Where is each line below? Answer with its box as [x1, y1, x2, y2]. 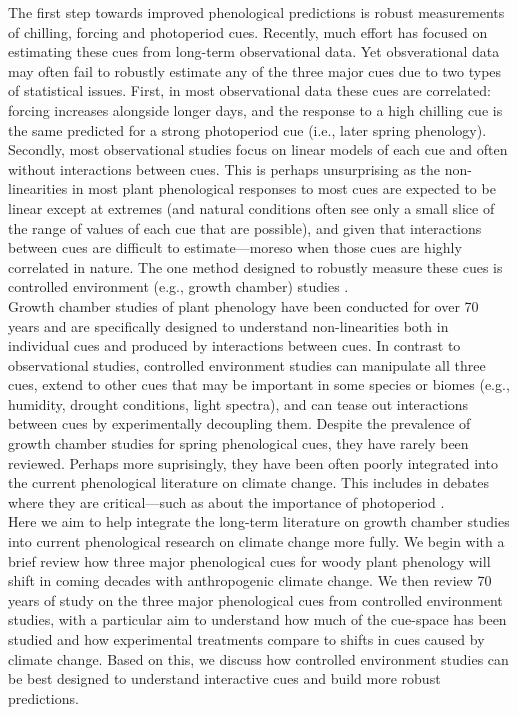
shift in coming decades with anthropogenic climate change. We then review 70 [8, 570, 492, 591]
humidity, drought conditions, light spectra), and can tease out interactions [8, 393, 469, 414]
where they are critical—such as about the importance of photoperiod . [8, 491, 445, 512]
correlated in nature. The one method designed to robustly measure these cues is [8, 256, 503, 277]
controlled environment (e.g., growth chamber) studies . [8, 276, 349, 297]
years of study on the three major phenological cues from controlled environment [8, 589, 503, 610]
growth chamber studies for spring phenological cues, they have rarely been [8, 433, 469, 454]
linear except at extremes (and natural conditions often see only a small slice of [8, 197, 495, 218]
